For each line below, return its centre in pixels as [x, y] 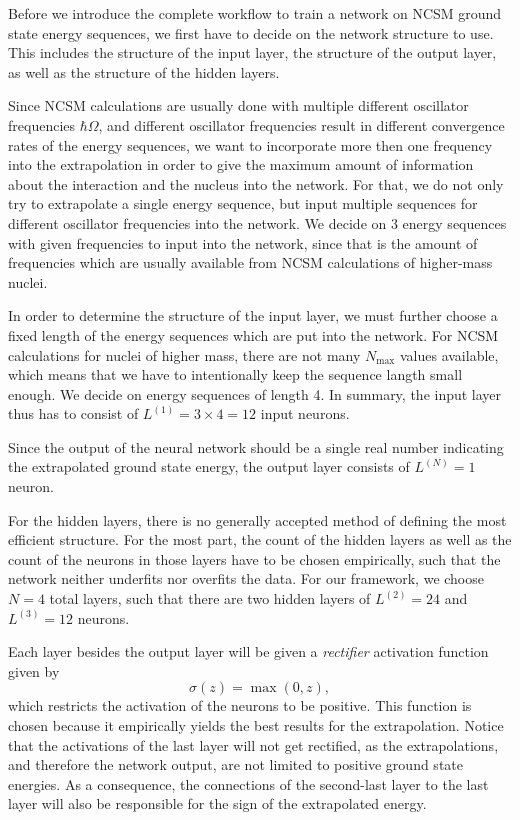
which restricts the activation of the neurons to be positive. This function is [240, 705]
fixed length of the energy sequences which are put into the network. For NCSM [253, 334]
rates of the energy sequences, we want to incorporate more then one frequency [250, 144]
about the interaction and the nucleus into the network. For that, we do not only [256, 183]
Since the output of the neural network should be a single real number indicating [256, 446]
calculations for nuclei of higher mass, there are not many [184, 354]
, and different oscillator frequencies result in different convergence [301, 124]
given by [34, 670]
